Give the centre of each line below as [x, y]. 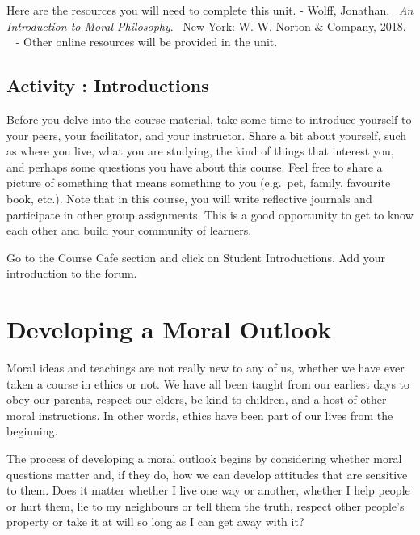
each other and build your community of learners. [129, 230]
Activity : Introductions [108, 85]
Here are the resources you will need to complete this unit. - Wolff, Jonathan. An [210, 10]
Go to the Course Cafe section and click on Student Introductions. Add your [196, 257]
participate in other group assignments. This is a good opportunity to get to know [210, 214]
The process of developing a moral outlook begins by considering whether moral [204, 459]
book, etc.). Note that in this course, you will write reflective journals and [189, 198]
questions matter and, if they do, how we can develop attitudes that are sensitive [207, 474]
